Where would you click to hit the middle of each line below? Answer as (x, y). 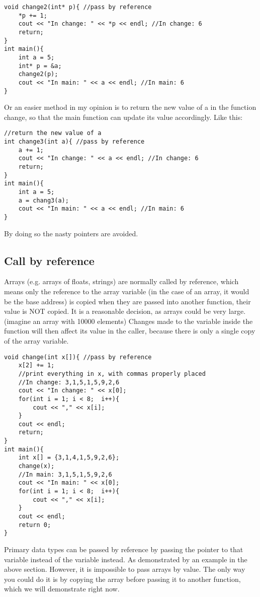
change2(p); (38, 74)
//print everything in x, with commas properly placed (112, 374)
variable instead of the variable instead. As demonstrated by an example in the (126, 559)
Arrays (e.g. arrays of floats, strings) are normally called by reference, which (121, 281)
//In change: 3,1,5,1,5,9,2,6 (69, 382)
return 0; (35, 525)
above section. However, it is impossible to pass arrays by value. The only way (125, 569)
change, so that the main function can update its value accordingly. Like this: (123, 117)
